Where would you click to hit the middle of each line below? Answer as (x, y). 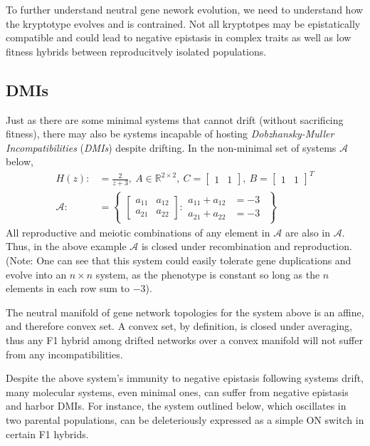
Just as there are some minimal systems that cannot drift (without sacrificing (175, 119)
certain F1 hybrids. (47, 434)
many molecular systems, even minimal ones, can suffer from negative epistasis (177, 391)
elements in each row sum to (68, 288)
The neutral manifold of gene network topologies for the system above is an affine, (185, 312)
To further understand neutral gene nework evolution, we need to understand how (185, 9)
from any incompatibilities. (64, 354)
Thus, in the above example (66, 246)
